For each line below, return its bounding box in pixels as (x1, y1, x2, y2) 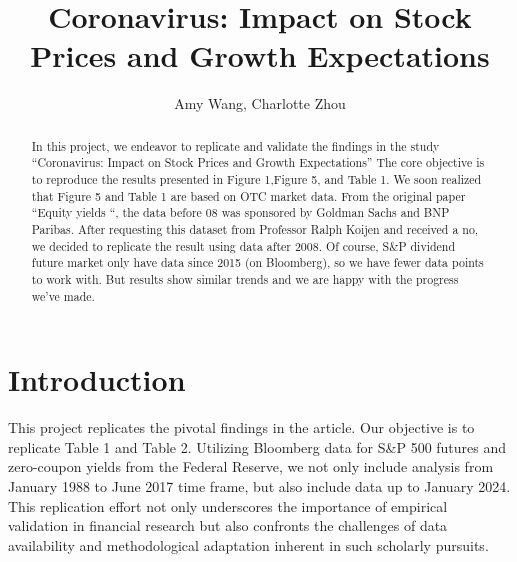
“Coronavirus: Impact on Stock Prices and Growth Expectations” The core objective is (31, 154, 485, 171)
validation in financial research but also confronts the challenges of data (8, 515, 448, 536)
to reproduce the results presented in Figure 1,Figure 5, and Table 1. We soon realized (31, 171, 482, 188)
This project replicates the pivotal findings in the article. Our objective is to (8, 417, 475, 438)
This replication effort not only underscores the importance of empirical (8, 495, 448, 516)
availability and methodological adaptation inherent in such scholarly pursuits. (8, 534, 489, 555)
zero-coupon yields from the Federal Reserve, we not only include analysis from (8, 456, 494, 477)
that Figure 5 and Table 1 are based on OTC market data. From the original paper (31, 187, 466, 204)
